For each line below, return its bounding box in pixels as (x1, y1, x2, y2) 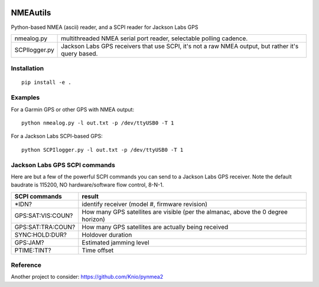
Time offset (82, 246, 114, 254)
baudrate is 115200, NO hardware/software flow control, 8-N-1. (11, 181, 164, 188)
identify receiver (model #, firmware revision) (82, 200, 208, 208)
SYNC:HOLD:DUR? (14, 230, 67, 239)
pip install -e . (21, 79, 71, 86)
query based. (61, 49, 98, 57)
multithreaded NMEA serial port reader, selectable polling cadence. (61, 34, 248, 43)
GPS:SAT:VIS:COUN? (14, 211, 73, 220)
